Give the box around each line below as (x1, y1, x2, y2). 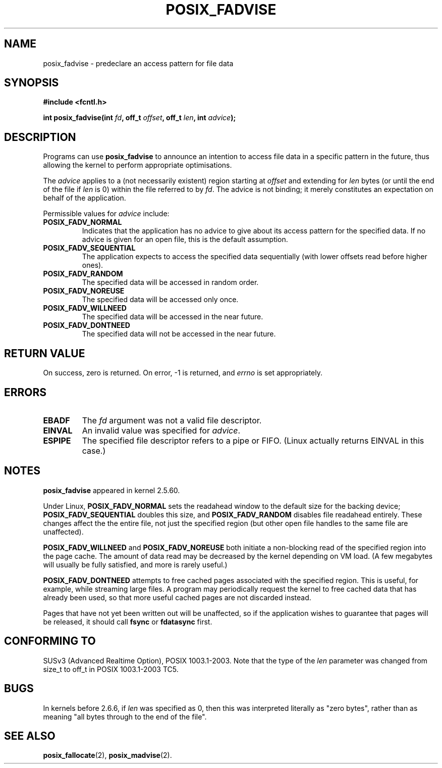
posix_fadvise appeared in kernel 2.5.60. (43, 486, 180, 495)
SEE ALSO (4, 729, 56, 742)
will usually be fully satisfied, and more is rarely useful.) (43, 560, 228, 569)
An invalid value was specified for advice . (82, 425, 241, 436)
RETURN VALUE (4, 347, 85, 360)
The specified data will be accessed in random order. (82, 278, 259, 287)
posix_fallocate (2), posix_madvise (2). (43, 751, 172, 760)
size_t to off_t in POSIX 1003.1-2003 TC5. (43, 664, 179, 674)
